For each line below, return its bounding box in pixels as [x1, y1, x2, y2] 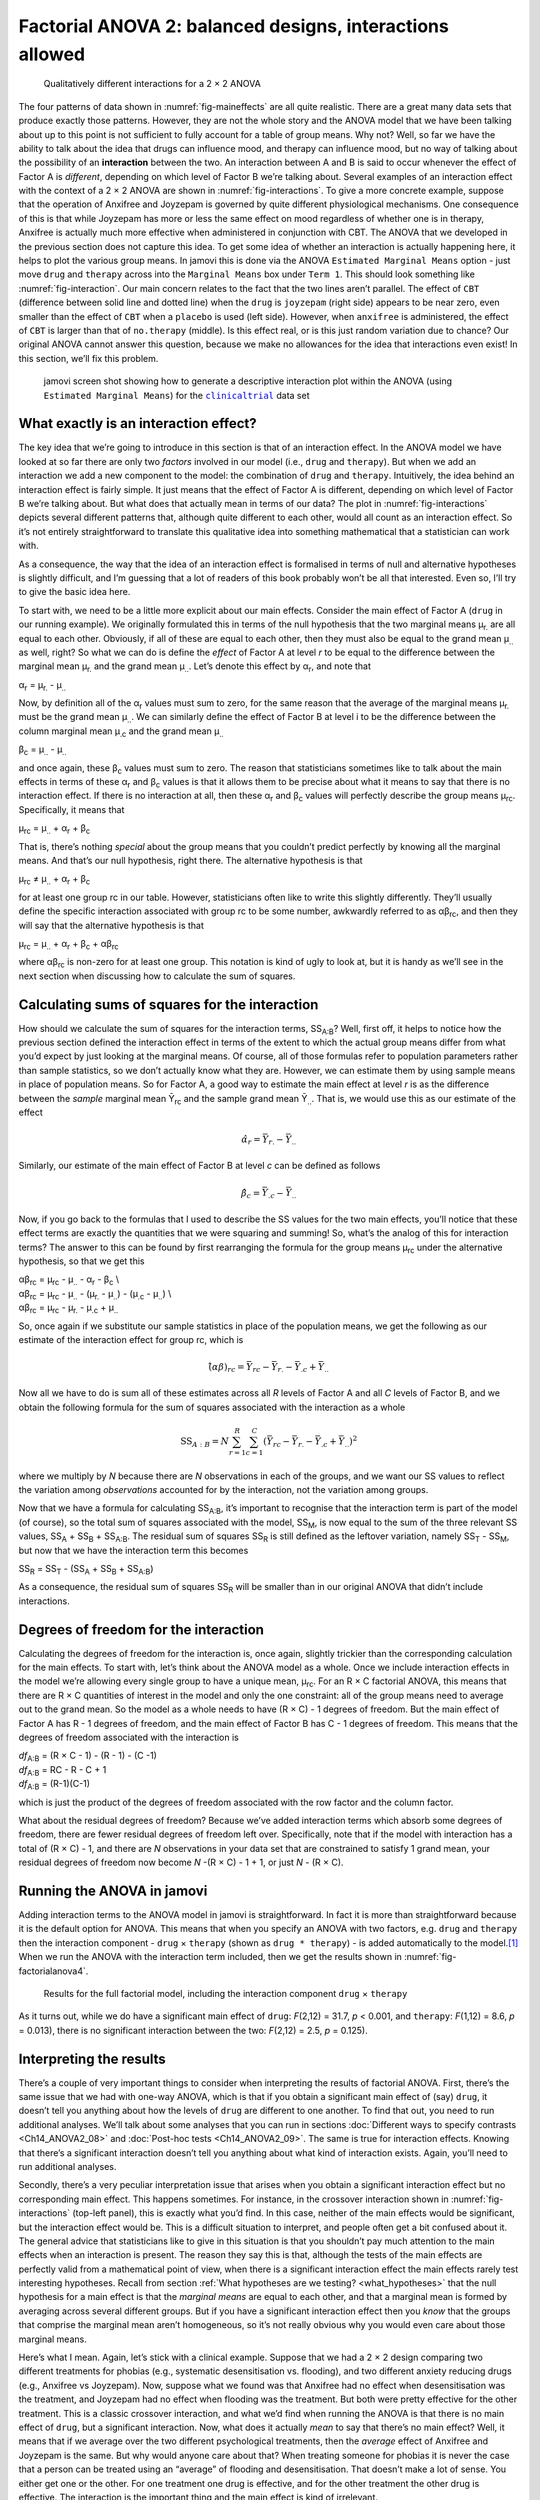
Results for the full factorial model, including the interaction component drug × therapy [43, 1987, 408, 1999]
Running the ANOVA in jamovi [18, 1882, 208, 1899]
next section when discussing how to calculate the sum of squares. [18, 970, 296, 982]
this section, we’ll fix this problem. [18, 352, 159, 364]
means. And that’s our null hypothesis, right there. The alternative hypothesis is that [18, 855, 364, 866]
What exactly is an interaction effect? [18, 415, 257, 432]
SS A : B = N [180, 1435, 230, 1449]
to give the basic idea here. [18, 586, 131, 598]
